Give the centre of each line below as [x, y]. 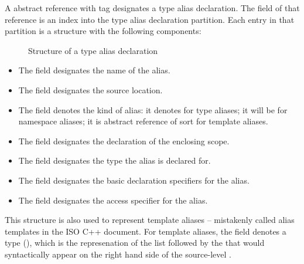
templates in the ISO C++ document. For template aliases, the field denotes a [146, 231]
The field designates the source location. [90, 89]
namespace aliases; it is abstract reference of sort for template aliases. [143, 121]
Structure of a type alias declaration [93, 50]
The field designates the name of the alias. [94, 70]
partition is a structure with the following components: [103, 31]
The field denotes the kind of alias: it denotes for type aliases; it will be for [153, 109]
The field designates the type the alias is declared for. [115, 160]
